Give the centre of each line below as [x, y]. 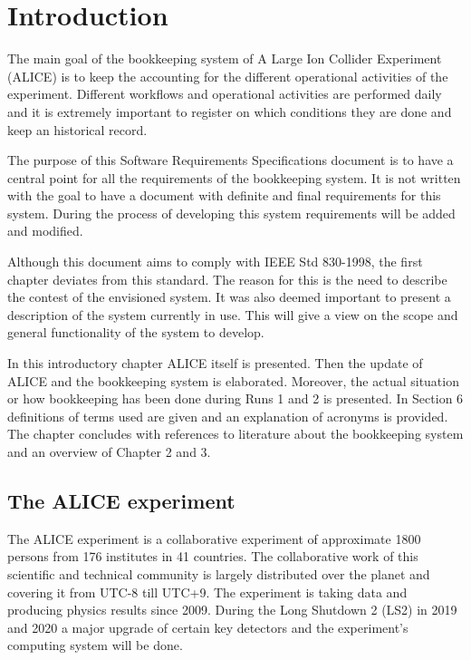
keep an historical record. [77, 129]
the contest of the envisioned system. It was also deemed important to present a [229, 297]
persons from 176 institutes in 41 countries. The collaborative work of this [213, 556]
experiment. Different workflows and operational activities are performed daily [225, 94]
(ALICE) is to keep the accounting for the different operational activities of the [228, 76]
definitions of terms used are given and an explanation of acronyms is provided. [228, 416]
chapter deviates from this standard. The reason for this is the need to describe [227, 279]
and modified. [45, 231]
